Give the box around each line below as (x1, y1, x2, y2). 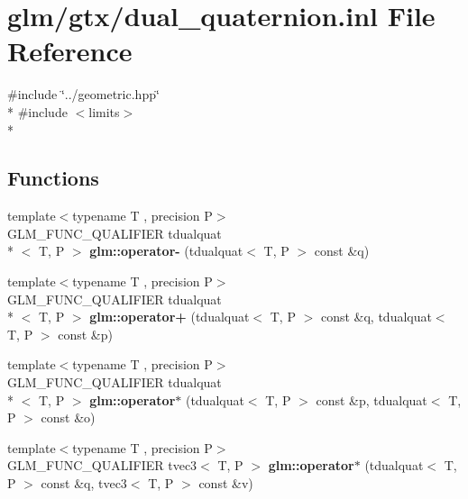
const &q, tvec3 (41, 474, 127, 493)
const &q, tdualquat (320, 307, 432, 326)
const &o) (41, 408, 96, 427)
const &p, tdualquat (316, 390, 427, 409)
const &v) (198, 474, 253, 493)
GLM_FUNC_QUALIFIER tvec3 (7, 456, 197, 475)
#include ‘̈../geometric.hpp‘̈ (7, 85, 160, 104)
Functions (7, 164, 99, 192)
